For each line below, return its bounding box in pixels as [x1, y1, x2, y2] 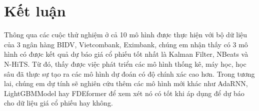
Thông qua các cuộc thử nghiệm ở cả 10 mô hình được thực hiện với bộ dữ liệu [4, 29, 247, 40]
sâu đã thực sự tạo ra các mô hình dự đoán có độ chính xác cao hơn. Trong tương [4, 68, 255, 79]
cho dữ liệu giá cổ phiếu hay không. [4, 98, 113, 108]
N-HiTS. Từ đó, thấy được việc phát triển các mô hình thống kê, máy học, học [4, 58, 246, 69]
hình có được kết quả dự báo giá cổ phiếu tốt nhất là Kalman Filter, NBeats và [4, 49, 248, 59]
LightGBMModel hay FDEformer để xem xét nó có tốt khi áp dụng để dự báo [4, 88, 244, 98]
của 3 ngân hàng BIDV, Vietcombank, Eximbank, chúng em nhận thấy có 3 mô [4, 39, 248, 49]
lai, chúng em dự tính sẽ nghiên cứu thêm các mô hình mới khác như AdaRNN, [4, 78, 248, 89]
